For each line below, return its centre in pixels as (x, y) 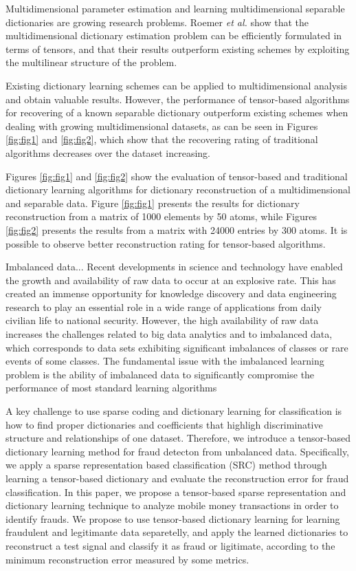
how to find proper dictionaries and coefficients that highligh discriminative (164, 424)
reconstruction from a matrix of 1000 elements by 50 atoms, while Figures (161, 216)
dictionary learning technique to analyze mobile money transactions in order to (172, 505)
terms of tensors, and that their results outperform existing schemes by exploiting (178, 49)
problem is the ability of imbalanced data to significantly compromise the (160, 374)
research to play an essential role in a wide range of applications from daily (164, 306)
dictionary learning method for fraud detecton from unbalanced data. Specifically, (178, 451)
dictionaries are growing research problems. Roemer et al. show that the (157, 22)
